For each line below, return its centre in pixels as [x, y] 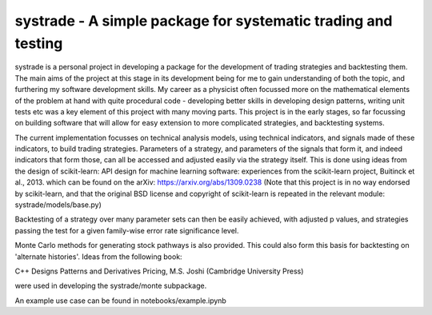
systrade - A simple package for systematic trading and [204, 21]
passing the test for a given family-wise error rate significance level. [127, 230]
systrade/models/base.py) [58, 205]
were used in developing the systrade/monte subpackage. [111, 286]
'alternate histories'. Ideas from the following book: [99, 257]
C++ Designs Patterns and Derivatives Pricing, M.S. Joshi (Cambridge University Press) [159, 271]
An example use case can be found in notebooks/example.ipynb [121, 301]
